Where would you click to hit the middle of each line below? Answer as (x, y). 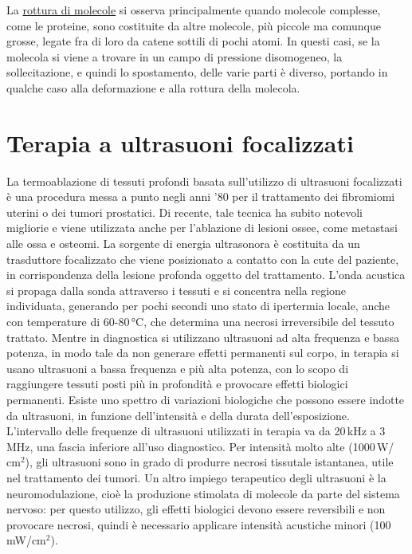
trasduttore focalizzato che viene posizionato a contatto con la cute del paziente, (203, 259)
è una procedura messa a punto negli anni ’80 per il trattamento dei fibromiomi (201, 196)
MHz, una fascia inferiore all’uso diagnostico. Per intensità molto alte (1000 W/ (200, 446)
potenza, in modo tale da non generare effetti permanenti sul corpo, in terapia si (203, 353)
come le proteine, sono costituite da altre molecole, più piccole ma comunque (194, 25)
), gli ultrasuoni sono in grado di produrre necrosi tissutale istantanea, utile (209, 462)
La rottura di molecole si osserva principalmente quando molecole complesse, (194, 10)
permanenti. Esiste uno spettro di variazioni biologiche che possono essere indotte (206, 399)
